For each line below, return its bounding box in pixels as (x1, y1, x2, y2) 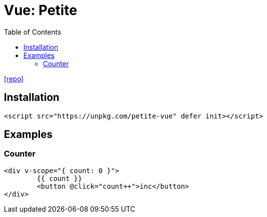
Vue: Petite (4, 2, 78, 19)
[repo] (4, 74, 24, 83)
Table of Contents (4, 27, 62, 36)
